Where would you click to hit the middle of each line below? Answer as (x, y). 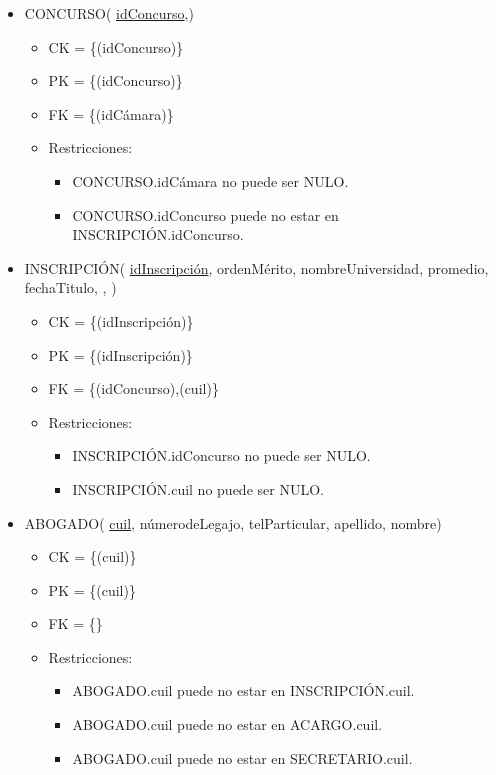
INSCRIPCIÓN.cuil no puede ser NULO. (198, 488)
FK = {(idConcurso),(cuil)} (133, 388)
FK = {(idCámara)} (111, 113)
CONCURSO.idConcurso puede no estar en (205, 214)
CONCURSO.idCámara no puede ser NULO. (210, 180)
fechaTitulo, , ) (70, 287)
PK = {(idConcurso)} (115, 80)
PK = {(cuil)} (92, 589)
